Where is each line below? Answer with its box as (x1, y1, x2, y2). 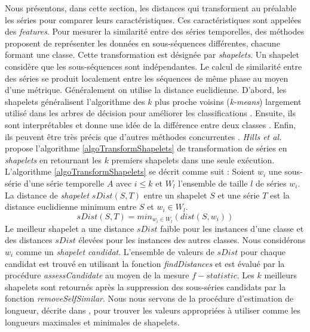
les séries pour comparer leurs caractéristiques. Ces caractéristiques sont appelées (5, 13, 302, 26)
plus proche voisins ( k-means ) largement (155, 95, 302, 107)
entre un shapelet (143, 188, 207, 201)
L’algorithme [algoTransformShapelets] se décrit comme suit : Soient (5, 165, 255, 178)
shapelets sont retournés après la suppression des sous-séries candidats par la (5, 280, 286, 293)
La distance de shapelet (5, 188, 90, 201)
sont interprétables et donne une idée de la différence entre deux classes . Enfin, (5, 118, 296, 131)
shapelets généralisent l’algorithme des (5, 95, 145, 107)
